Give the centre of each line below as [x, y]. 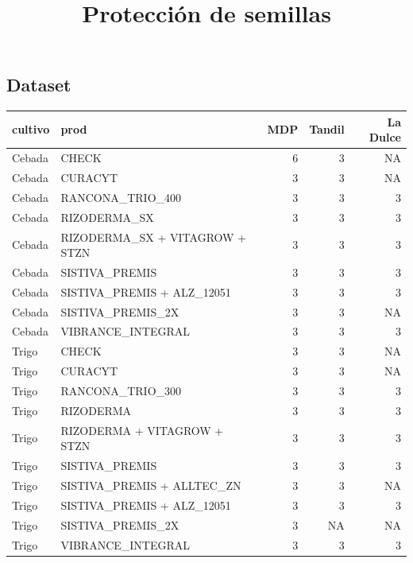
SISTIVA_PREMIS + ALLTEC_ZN [151, 485]
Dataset [39, 85]
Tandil [327, 129]
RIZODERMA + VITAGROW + [142, 430]
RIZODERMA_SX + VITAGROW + [154, 237]
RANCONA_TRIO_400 [121, 197]
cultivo [31, 129]
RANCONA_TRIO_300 [121, 390]
